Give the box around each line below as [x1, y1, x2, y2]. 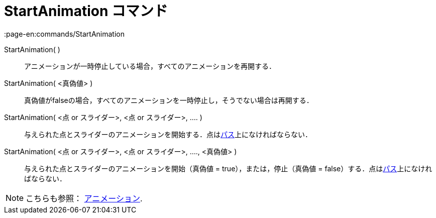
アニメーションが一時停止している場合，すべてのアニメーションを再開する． [24, 61, 276, 70]
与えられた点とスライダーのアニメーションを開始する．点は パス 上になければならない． [24, 130, 312, 139]
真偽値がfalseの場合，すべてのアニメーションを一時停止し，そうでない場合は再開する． [24, 95, 313, 104]
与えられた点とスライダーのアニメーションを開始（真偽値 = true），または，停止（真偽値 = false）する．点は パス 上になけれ [24, 164, 432, 173]
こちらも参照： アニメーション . [26, 193, 143, 203]
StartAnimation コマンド [4, 3, 168, 20]
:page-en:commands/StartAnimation [4, 29, 125, 38]
